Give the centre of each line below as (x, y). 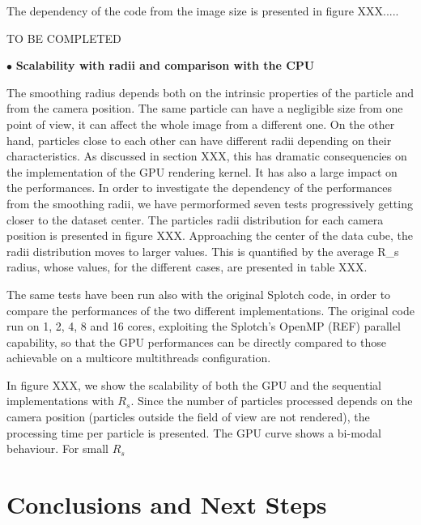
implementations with (60, 401)
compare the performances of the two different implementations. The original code (210, 310)
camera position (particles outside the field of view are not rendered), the (188, 417)
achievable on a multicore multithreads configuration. (139, 358)
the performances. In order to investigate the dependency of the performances (200, 188)
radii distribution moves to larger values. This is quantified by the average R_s (203, 251)
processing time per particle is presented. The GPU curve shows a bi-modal (194, 432)
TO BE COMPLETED (64, 38)
